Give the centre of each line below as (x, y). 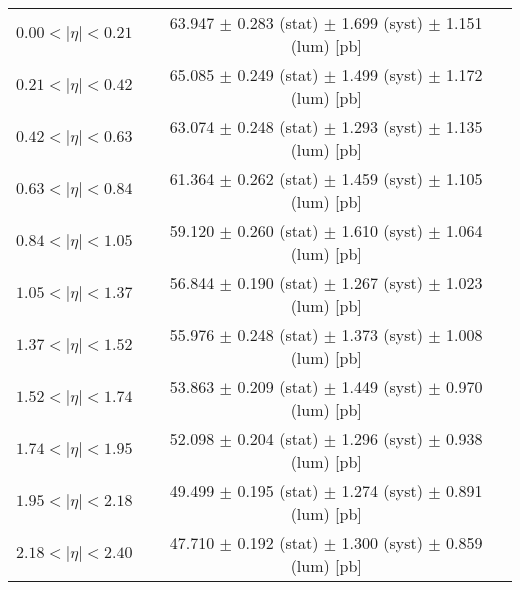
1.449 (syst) (382, 386)
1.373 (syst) (382, 334)
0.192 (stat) (278, 542)
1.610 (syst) (382, 230)
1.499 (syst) (382, 74)
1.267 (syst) (382, 282)
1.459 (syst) (382, 178)
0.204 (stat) (278, 438)
